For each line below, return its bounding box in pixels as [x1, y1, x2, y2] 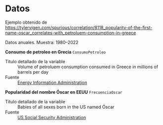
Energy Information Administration [17, 80, 87, 85]
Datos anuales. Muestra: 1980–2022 [5, 39, 79, 45]
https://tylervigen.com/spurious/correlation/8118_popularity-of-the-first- [5, 24, 153, 30]
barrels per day [17, 69, 49, 75]
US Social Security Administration [17, 114, 86, 120]
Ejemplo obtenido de [5, 19, 47, 25]
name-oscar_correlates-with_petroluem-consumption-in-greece [5, 30, 136, 36]
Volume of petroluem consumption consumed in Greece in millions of [17, 64, 159, 70]
